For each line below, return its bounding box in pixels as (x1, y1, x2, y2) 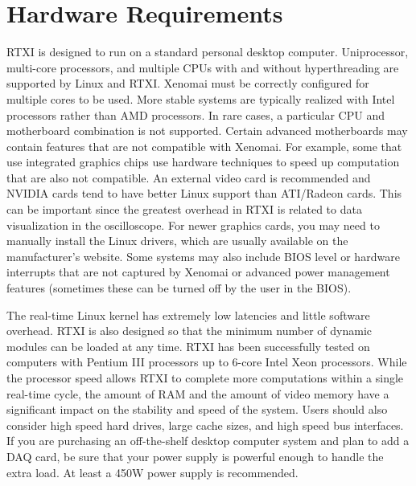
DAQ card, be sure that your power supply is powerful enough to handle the (6, 447, 384, 464)
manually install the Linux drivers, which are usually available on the (6, 232, 348, 249)
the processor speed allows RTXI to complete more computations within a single (6, 370, 404, 386)
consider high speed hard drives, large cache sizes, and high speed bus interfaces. (6, 416, 404, 433)
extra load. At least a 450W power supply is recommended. (6, 464, 299, 480)
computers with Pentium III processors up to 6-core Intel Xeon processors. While (6, 353, 407, 370)
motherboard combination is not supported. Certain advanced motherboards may (6, 122, 408, 139)
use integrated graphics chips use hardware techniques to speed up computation (6, 153, 400, 170)
